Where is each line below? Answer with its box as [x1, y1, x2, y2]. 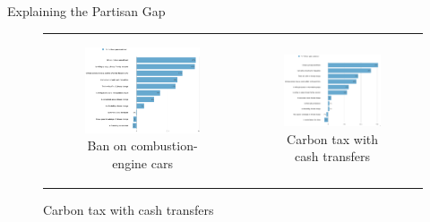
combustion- [131, 136, 198, 155]
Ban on [87, 136, 127, 155]
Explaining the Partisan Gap [7, 2, 166, 20]
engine [112, 153, 148, 172]
